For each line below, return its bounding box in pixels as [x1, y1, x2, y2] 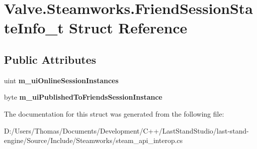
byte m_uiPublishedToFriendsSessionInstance [4, 92, 163, 102]
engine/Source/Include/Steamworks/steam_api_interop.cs [4, 135, 183, 146]
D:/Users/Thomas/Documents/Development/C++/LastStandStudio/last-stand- [4, 125, 249, 136]
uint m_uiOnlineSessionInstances [4, 75, 119, 85]
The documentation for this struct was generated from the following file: [4, 108, 224, 119]
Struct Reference [69, 17, 187, 38]
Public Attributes [4, 51, 96, 67]
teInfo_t [4, 17, 64, 38]
